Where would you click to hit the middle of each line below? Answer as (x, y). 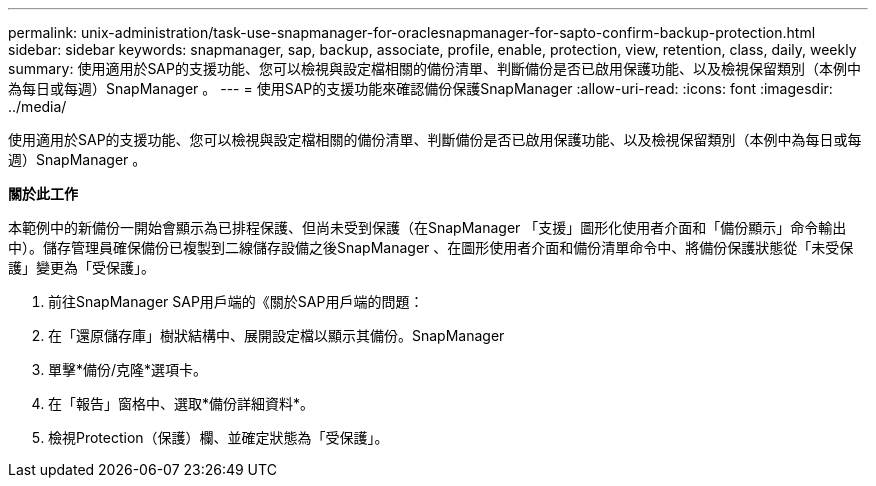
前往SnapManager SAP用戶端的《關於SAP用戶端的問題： (236, 301)
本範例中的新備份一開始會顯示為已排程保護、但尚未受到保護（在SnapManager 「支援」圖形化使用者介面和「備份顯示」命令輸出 (427, 227)
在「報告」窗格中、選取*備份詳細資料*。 (181, 403)
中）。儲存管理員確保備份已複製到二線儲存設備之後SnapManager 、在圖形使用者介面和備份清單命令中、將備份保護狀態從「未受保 (431, 247)
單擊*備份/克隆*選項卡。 (128, 369)
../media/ (37, 106)
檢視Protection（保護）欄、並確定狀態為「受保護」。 (218, 437)
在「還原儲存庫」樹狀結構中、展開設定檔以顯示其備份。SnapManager (276, 335)
